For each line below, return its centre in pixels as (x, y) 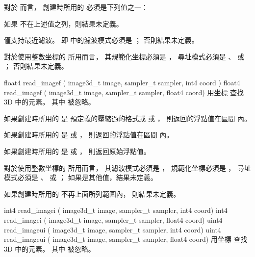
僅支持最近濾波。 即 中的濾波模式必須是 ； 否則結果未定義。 (101, 40)
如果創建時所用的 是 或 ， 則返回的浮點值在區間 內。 (89, 135)
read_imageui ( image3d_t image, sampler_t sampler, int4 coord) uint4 (113, 229)
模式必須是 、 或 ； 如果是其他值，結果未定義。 (81, 177)
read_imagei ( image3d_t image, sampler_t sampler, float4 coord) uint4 (113, 219)
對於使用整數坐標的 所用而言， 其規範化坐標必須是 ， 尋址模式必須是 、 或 (124, 56)
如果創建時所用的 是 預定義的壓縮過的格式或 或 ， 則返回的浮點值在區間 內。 (127, 118)
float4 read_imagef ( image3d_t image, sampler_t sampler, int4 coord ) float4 (122, 82)
